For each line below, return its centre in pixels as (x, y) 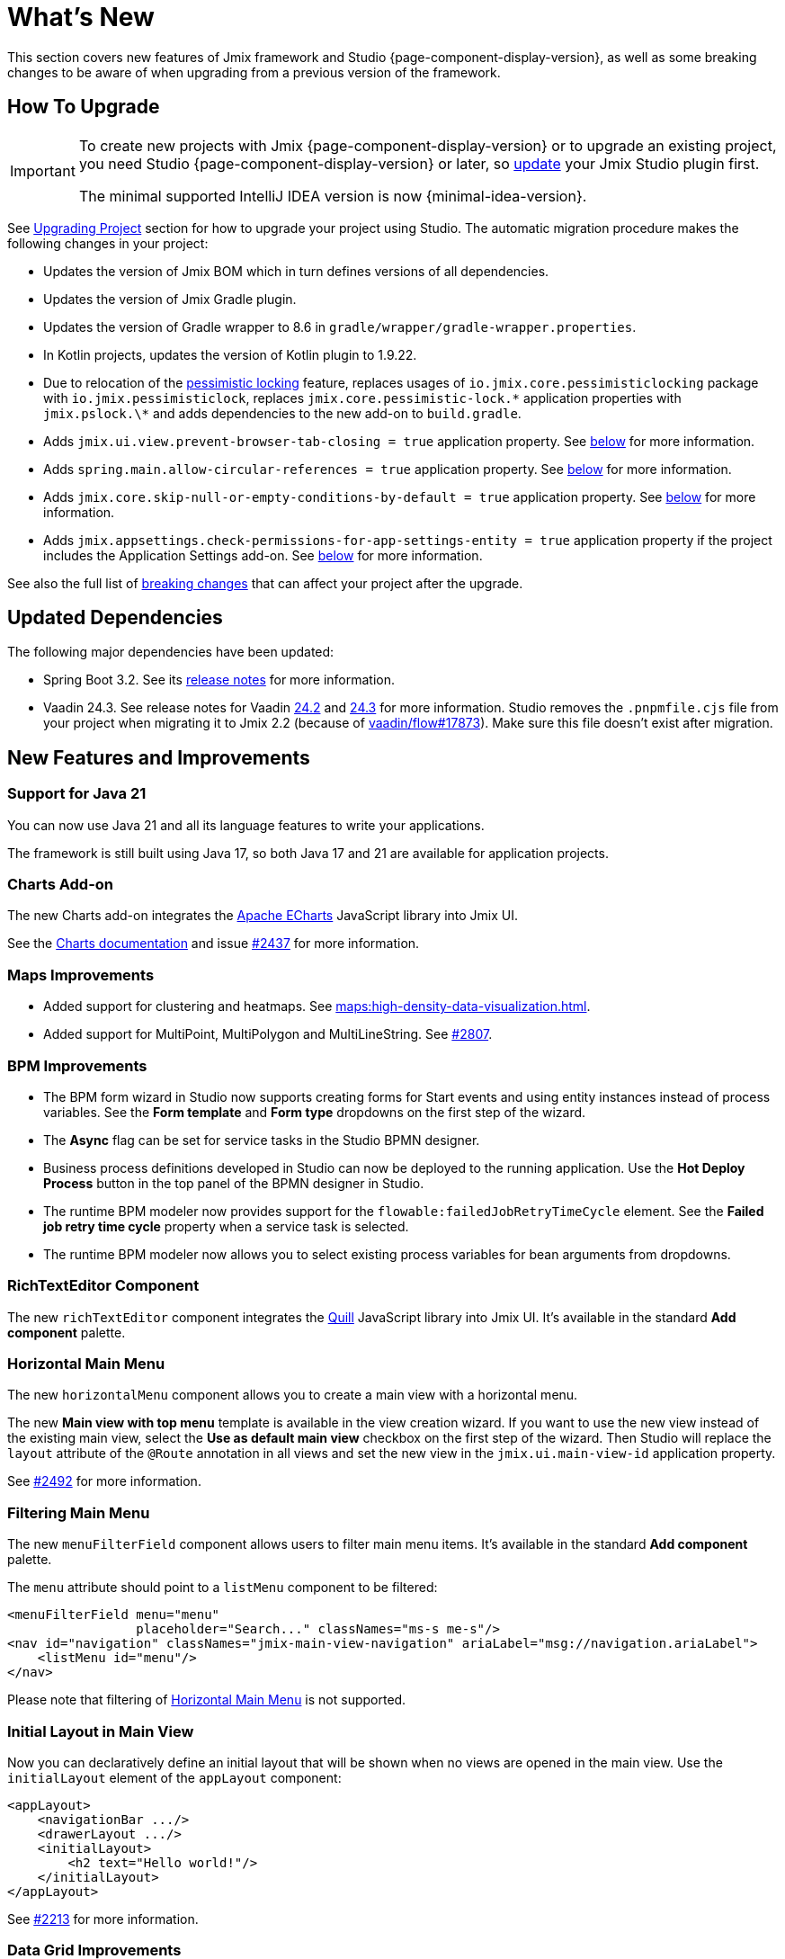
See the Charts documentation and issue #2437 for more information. (214, 944)
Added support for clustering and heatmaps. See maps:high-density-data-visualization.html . (317, 1006)
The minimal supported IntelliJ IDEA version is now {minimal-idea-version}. (333, 196)
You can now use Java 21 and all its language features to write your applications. (246, 825)
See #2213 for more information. (103, 1919)
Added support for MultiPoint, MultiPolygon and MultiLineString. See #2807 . (268, 1034)
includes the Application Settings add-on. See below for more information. (263, 555)
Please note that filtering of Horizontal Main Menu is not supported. (207, 1700)
